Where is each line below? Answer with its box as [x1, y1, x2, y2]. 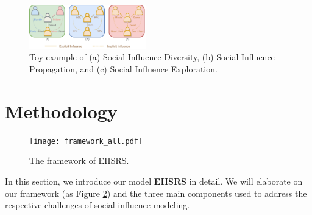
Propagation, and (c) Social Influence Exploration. [29, 63, 218, 76]
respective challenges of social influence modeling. [5, 199, 190, 211]
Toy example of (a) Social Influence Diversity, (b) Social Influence [29, 51, 275, 63]
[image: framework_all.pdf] [29, 136, 143, 146]
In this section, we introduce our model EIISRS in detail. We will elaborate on [5, 175, 303, 188]
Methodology [5, 98, 118, 123]
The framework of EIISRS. [29, 154, 129, 167]
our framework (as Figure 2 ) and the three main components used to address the [5, 186, 307, 199]
